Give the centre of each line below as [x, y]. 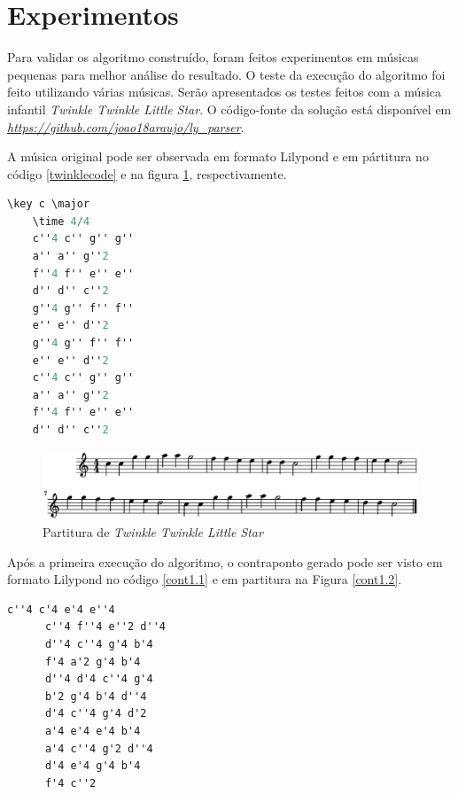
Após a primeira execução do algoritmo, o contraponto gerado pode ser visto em [225, 561]
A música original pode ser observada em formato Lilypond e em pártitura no [218, 156]
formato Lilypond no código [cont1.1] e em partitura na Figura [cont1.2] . [205, 579]
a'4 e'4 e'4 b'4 [93, 731]
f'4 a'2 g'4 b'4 [93, 662]
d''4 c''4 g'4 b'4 [99, 644]
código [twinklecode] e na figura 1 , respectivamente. [147, 173]
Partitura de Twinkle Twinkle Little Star [153, 532]
